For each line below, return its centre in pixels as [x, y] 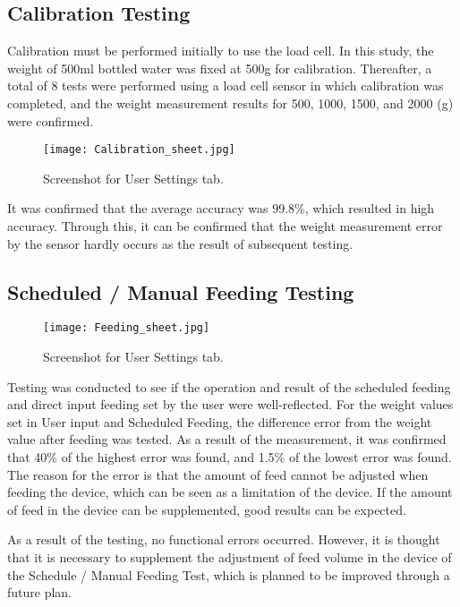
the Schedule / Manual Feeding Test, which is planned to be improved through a [229, 574]
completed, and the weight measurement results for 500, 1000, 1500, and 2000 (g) [230, 103]
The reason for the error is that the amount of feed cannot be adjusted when [218, 474]
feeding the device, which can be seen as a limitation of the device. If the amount [230, 492]
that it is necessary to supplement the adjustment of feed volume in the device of [230, 557]
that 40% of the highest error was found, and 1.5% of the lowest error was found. [230, 457]
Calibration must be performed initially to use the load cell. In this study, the [221, 51]
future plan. [40, 592]
